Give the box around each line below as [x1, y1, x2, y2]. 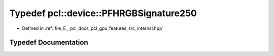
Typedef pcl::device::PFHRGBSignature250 [9, 8, 197, 19]
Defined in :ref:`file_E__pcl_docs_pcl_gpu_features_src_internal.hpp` [22, 25, 164, 31]
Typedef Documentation [9, 38, 88, 47]
